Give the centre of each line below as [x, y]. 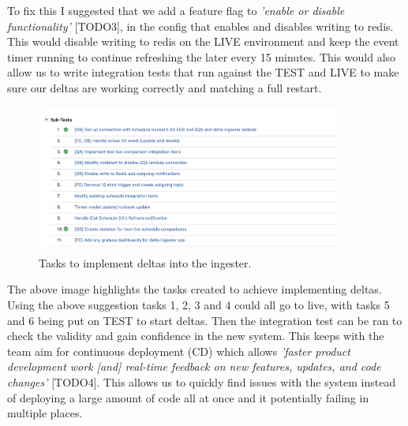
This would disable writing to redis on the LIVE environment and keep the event [203, 41]
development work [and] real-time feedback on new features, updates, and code [194, 366]
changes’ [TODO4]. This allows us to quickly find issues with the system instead [202, 381]
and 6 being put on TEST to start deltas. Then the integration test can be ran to [205, 320]
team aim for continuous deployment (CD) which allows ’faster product [179, 351]
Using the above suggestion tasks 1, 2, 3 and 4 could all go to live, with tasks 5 [198, 304]
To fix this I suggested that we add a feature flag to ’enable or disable [176, 10]
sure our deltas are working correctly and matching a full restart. [165, 87]
